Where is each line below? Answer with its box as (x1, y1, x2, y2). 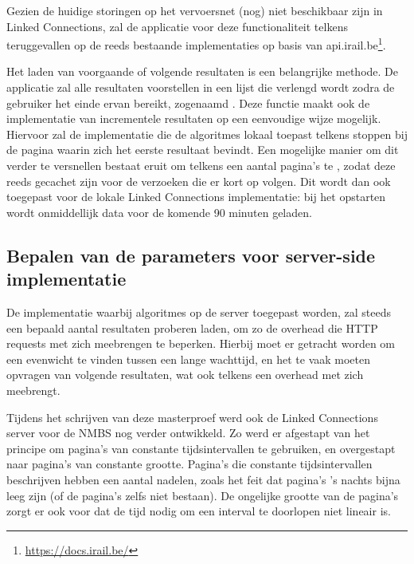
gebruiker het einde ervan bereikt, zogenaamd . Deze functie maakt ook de (6, 94, 370, 111)
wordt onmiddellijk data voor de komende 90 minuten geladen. (6, 203, 312, 220)
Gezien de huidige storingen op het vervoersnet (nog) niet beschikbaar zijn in (6, 2, 383, 18)
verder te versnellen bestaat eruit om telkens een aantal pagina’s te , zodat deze (6, 157, 396, 173)
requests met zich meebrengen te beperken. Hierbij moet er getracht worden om (6, 335, 396, 352)
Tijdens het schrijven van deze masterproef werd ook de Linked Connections (6, 408, 378, 425)
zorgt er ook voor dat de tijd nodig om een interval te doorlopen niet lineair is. (6, 503, 391, 519)
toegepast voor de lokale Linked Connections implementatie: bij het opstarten (6, 188, 386, 205)
